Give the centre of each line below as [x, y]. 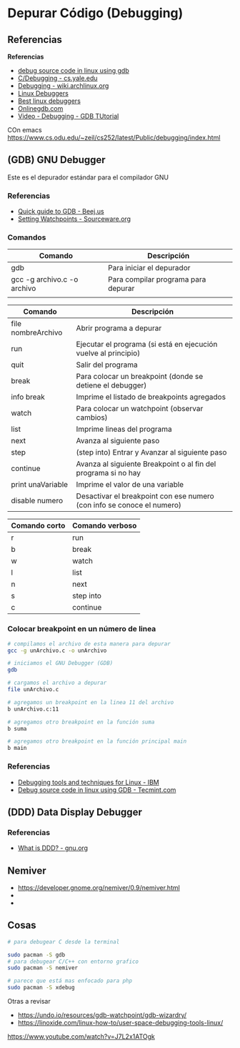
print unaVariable [40, 485]
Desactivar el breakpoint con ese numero [145, 496]
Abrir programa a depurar [119, 328]
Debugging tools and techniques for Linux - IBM [88, 782]
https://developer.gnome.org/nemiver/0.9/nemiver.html [99, 888]
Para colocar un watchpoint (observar [140, 409]
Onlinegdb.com [40, 108]
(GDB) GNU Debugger [56, 160]
